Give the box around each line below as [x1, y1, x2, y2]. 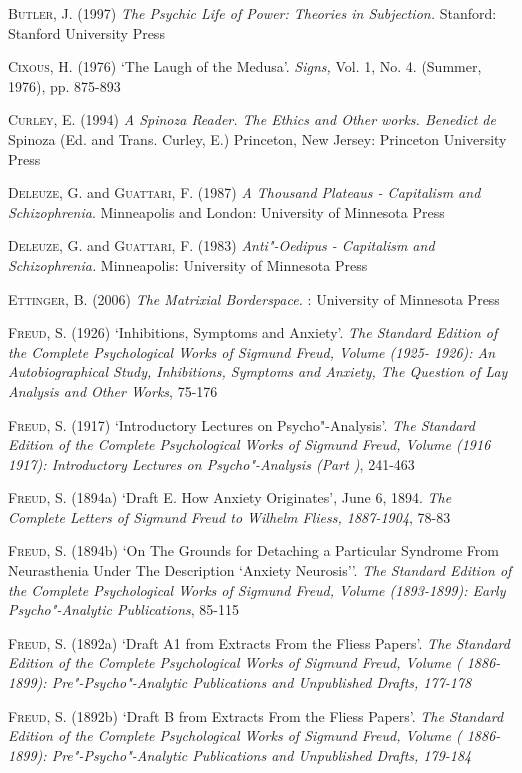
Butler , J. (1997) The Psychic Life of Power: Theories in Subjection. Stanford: [8, 3, 497, 23]
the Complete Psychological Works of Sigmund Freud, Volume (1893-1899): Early [8, 579, 506, 600]
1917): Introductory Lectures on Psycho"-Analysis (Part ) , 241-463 [8, 453, 415, 474]
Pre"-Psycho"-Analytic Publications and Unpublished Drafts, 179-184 [51, 744, 472, 765]
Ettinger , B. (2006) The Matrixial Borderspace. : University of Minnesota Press [8, 288, 500, 309]
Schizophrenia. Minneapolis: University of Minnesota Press [8, 254, 368, 275]
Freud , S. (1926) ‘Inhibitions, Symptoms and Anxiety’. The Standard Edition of [8, 322, 498, 343]
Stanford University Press [8, 22, 165, 43]
